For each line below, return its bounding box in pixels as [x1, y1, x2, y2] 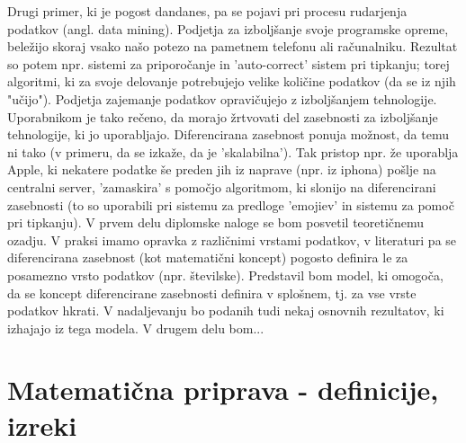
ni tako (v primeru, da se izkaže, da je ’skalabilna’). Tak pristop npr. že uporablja [7, 142, 459, 161]
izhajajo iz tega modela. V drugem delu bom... [7, 318, 264, 337]
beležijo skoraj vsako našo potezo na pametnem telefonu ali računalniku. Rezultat [7, 37, 458, 56]
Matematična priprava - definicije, [7, 371, 439, 408]
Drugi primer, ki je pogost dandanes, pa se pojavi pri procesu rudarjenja [7, 2, 408, 20]
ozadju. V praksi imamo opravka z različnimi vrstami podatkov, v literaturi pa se [7, 230, 457, 249]
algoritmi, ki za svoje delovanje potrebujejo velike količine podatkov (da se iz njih [7, 72, 456, 91]
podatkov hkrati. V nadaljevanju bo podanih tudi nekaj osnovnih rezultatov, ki [7, 301, 444, 320]
